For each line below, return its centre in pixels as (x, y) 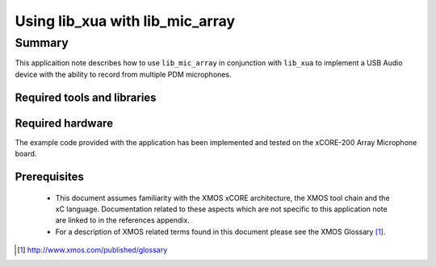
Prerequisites (49, 176)
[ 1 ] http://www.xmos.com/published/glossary (92, 250)
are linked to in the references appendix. (122, 220)
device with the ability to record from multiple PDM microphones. (123, 74)
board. (26, 154)
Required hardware (64, 123)
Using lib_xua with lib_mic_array (125, 21)
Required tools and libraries (86, 97)
